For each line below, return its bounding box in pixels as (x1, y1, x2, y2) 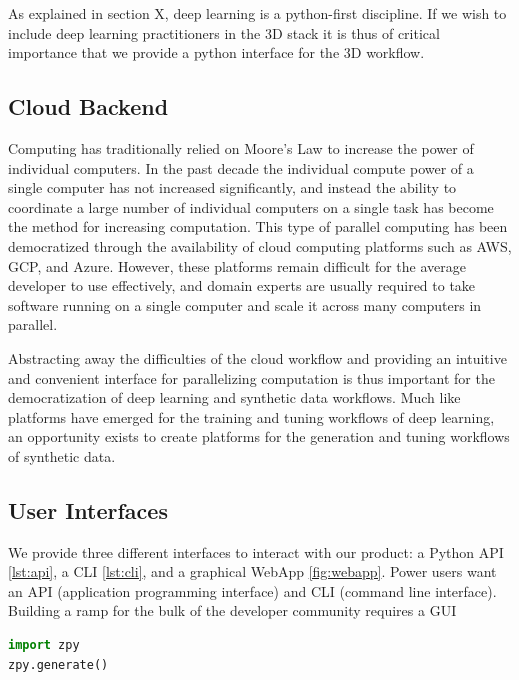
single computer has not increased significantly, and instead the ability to (8, 177, 457, 198)
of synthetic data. (8, 445, 116, 466)
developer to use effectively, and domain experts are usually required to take (8, 275, 476, 296)
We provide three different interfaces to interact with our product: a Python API (8, 541, 504, 562)
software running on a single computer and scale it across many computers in (8, 294, 482, 315)
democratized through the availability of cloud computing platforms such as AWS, (8, 235, 512, 256)
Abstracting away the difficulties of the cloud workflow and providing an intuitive (8, 347, 507, 368)
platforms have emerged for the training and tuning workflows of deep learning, (8, 406, 495, 427)
